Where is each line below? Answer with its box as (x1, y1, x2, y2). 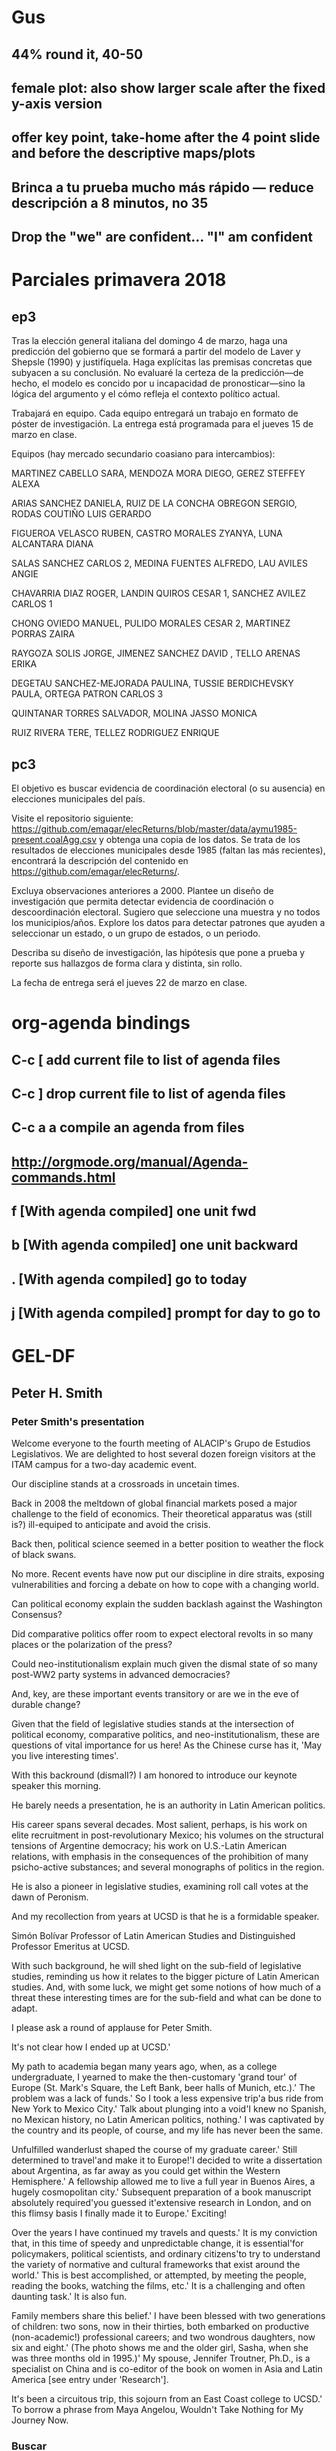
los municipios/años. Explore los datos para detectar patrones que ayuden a (11, 916, 326, 928)
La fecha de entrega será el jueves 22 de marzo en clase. (11, 976, 248, 988)
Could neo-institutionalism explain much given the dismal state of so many (11, 1658, 318, 1670)
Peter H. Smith (11, 1384, 103, 1401)
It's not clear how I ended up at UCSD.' (11, 2041, 171, 2053)
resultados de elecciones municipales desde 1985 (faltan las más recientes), (11, 844, 326, 856)
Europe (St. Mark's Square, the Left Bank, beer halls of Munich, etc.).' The (11, 2082, 316, 2094)
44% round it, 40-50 (11, 46, 144, 63)
